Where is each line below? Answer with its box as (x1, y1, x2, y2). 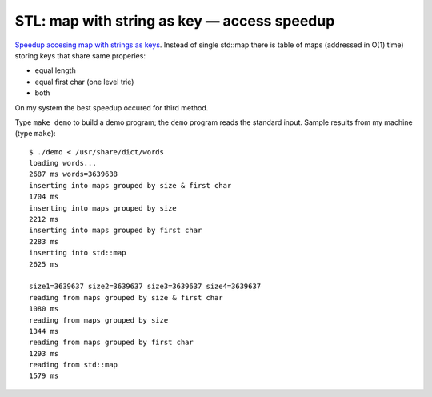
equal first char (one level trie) (34, 77, 134, 86)
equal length (34, 66, 76, 75)
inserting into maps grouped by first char (29, 226, 202, 235)
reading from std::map (29, 360, 118, 370)
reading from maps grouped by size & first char (29, 293, 223, 302)
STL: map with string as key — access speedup (14, 12, 335, 30)
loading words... (29, 158, 97, 168)
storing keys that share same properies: (14, 50, 146, 60)
